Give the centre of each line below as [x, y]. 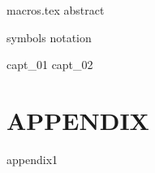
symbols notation [49, 37]
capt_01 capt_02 [50, 65]
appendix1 [32, 159]
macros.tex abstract [56, 10]
